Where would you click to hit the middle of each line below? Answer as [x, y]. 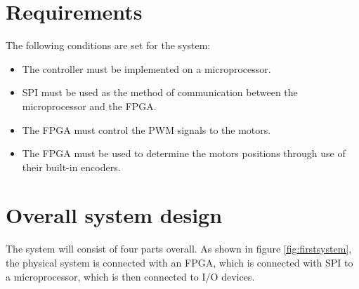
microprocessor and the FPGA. [89, 106]
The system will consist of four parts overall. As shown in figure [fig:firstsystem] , [179, 249]
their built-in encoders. [71, 167]
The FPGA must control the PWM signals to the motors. [146, 129]
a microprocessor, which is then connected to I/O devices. [130, 276]
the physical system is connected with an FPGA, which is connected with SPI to [179, 262]
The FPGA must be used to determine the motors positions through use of [184, 153]
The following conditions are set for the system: [108, 45]
